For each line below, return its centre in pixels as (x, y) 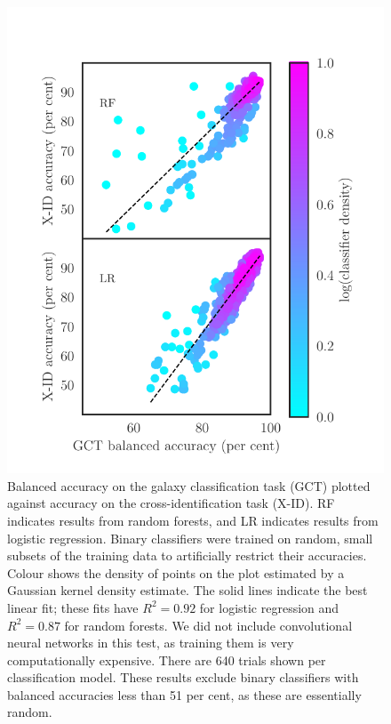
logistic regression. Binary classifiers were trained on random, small (190, 538)
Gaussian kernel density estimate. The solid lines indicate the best (188, 590)
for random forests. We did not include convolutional (208, 625)
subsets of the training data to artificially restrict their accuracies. (187, 555)
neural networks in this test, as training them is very (151, 643)
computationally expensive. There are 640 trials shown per (167, 660)
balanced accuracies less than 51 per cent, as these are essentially (184, 694)
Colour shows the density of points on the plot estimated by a (176, 572)
